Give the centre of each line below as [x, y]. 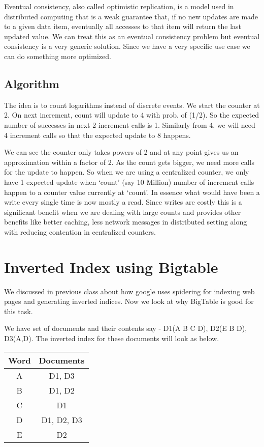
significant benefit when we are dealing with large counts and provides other [123, 212]
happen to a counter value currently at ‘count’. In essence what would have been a [132, 192]
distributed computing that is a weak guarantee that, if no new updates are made [131, 16]
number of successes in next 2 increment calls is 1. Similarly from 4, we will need [130, 124]
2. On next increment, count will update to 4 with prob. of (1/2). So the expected [132, 115]
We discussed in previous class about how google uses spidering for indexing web [129, 291]
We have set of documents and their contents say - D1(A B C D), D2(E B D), [126, 328]
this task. [19, 311]
